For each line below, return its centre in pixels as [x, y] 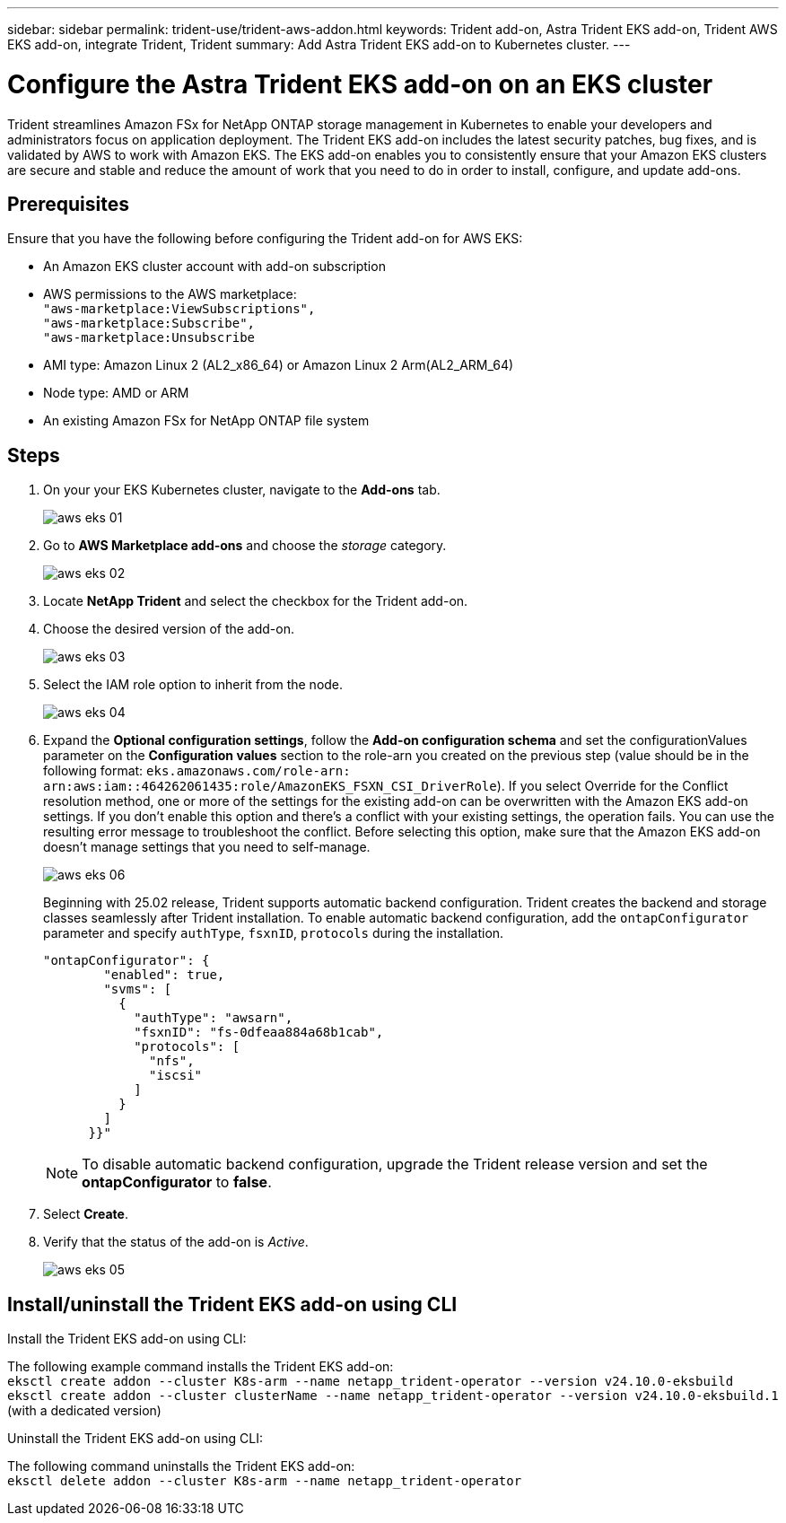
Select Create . [86, 1214]
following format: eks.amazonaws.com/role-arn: [197, 771]
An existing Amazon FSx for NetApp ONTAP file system [206, 421]
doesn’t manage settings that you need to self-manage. [207, 847]
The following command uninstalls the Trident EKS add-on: [181, 1466]
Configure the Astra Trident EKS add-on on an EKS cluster [360, 84]
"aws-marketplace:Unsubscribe [149, 338]
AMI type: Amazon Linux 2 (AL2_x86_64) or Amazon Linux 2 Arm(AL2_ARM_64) [279, 365]
